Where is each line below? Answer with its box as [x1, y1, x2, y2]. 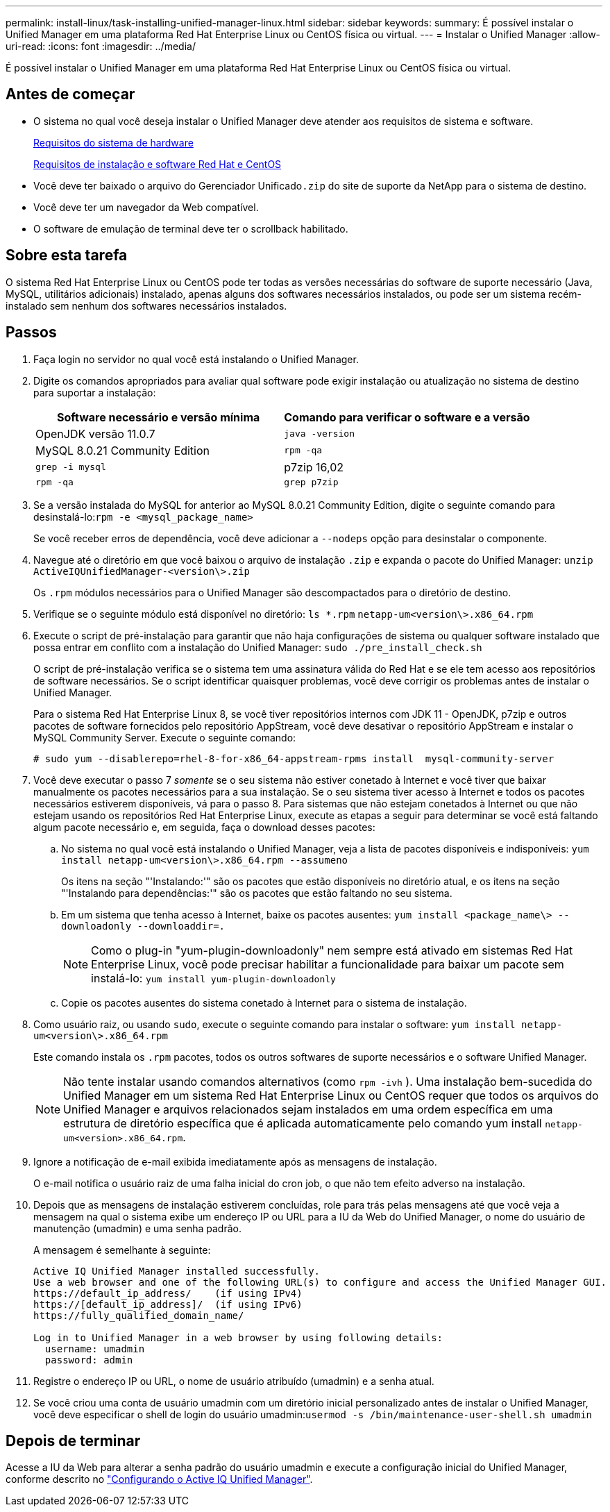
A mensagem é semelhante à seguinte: [33, 1243, 211, 1256]
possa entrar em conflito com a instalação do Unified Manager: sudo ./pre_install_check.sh [33, 641, 482, 653]
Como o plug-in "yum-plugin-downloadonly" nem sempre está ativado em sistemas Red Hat [91, 943, 573, 957]
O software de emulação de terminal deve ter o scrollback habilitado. [33, 222, 348, 235]
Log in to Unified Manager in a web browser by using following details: [33, 1332, 443, 1343]
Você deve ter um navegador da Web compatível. [33, 201, 259, 213]
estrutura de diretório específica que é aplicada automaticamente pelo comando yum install [63, 1116, 542, 1130]
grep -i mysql [35, 462, 106, 473]
